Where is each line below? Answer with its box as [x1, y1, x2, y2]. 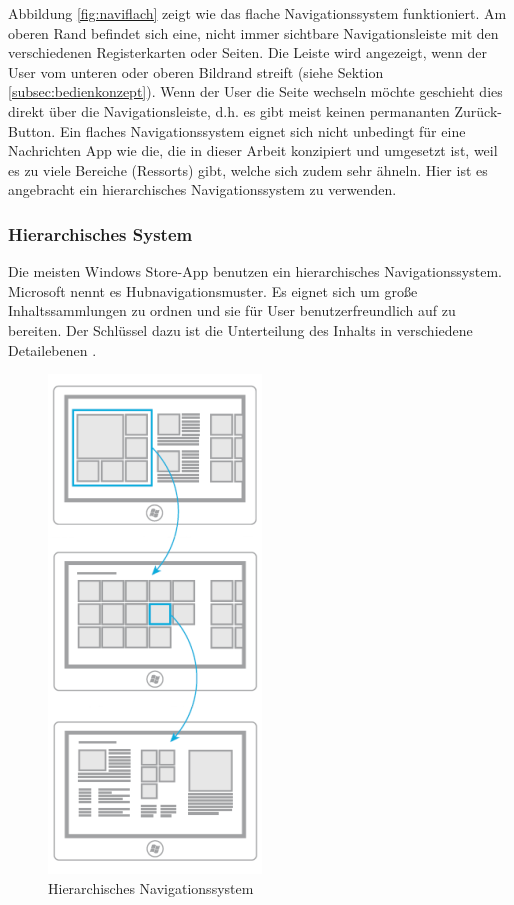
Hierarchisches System [8, 221, 193, 246]
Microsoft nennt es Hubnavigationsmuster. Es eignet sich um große [8, 280, 418, 301]
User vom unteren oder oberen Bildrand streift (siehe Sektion [8, 61, 384, 82]
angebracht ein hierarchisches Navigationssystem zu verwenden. [8, 179, 397, 200]
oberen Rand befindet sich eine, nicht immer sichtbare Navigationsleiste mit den [8, 22, 499, 43]
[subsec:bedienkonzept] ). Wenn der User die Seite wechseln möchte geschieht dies [8, 81, 503, 102]
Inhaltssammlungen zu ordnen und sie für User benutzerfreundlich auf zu [8, 300, 456, 321]
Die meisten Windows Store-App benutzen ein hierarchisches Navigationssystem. [8, 261, 502, 282]
